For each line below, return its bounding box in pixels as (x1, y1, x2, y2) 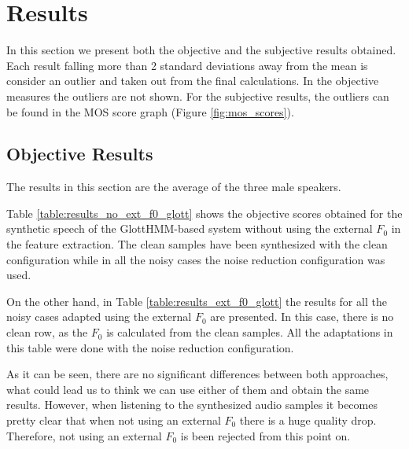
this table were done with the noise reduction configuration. (6, 339, 294, 355)
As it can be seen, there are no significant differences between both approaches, (6, 366, 389, 382)
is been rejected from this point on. (180, 427, 351, 443)
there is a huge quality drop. (239, 412, 377, 429)
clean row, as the (6, 324, 88, 340)
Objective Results (6, 142, 153, 166)
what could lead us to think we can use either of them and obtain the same (6, 381, 370, 397)
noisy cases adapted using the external (6, 308, 192, 325)
